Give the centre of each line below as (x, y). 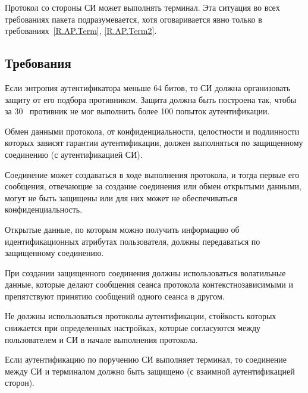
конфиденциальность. (44, 209)
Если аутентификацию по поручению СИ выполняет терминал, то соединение (146, 359)
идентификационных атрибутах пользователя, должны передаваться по (133, 241)
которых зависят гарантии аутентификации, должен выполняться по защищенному (154, 143)
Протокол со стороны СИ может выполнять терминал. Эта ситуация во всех (142, 7)
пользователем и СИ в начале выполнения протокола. (101, 339)
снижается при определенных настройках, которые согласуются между (133, 328)
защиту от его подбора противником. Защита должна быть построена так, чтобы (151, 99)
